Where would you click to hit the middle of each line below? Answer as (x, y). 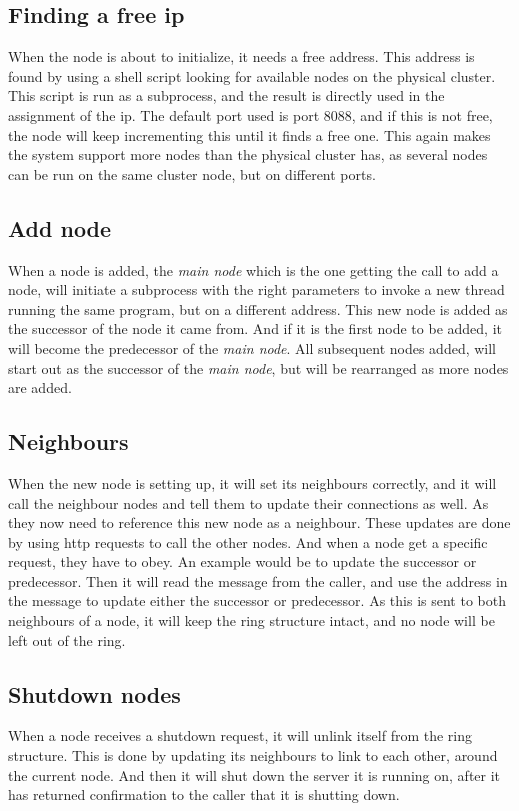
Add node (60, 227)
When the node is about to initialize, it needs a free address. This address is (241, 56)
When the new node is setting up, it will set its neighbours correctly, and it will (252, 482)
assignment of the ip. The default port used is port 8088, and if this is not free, (250, 114)
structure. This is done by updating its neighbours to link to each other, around (253, 755)
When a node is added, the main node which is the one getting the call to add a (253, 269)
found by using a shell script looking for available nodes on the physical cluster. (252, 75)
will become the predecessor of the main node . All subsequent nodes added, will (252, 347)
